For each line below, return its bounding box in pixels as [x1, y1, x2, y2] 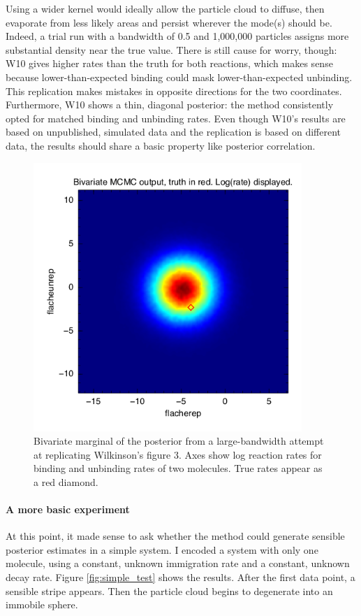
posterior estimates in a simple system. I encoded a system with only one [6, 542, 318, 557]
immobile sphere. [6, 597, 78, 612]
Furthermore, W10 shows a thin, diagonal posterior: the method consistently [6, 97, 334, 112]
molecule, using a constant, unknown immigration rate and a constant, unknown [6, 556, 350, 571]
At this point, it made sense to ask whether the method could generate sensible [6, 529, 345, 543]
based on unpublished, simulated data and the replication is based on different [6, 124, 341, 139]
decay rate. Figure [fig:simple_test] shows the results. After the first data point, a [6, 570, 355, 585]
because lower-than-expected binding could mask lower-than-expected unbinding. [6, 69, 353, 84]
